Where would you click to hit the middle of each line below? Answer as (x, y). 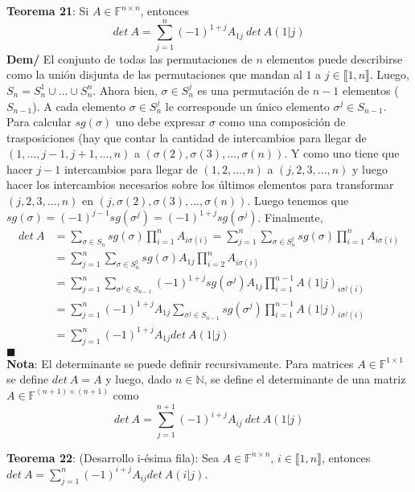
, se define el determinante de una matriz (305, 379)
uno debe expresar (160, 122)
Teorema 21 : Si (48, 10)
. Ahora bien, (125, 90)
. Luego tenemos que (298, 201)
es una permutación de (253, 90)
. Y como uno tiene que (342, 153)
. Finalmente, (290, 217)
